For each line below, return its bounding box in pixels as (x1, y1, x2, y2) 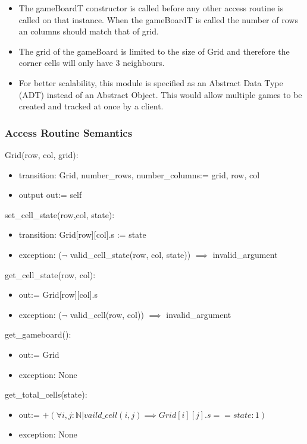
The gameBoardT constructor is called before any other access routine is (18, 2, 284, 14)
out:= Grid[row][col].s (18, 288, 98, 301)
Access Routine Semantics (5, 125, 133, 140)
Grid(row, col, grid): (5, 148, 79, 160)
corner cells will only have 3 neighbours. (18, 56, 165, 69)
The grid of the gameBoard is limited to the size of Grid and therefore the (18, 45, 290, 57)
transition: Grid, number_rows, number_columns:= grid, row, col (18, 168, 260, 181)
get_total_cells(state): (5, 388, 87, 401)
